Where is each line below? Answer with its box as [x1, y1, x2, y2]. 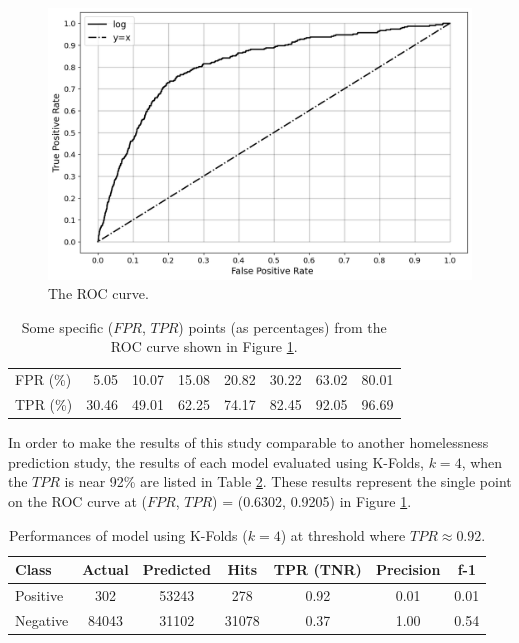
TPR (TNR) [273, 559, 362, 580]
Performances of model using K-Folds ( [9, 524, 248, 545]
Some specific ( [21, 316, 114, 337]
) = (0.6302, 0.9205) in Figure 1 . [212, 490, 412, 511]
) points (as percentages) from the [178, 316, 387, 337]
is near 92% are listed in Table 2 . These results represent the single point [64, 471, 512, 492]
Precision [375, 559, 441, 580]
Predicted [142, 559, 211, 580]
